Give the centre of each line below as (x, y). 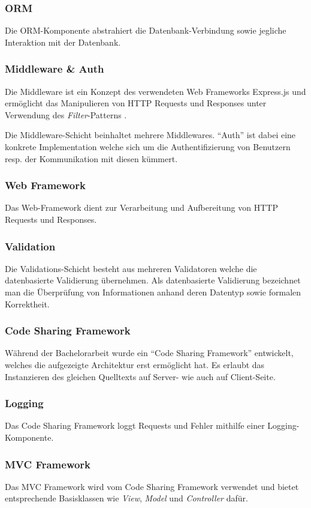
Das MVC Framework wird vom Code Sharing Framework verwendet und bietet (152, 486)
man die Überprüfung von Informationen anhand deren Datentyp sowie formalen (153, 292)
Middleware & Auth (55, 69)
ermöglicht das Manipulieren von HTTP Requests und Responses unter (136, 103)
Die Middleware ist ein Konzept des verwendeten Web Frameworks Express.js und (155, 91)
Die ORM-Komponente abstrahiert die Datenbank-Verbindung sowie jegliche (146, 30)
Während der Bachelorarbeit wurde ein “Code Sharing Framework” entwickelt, (149, 353)
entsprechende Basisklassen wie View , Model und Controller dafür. (126, 498)
